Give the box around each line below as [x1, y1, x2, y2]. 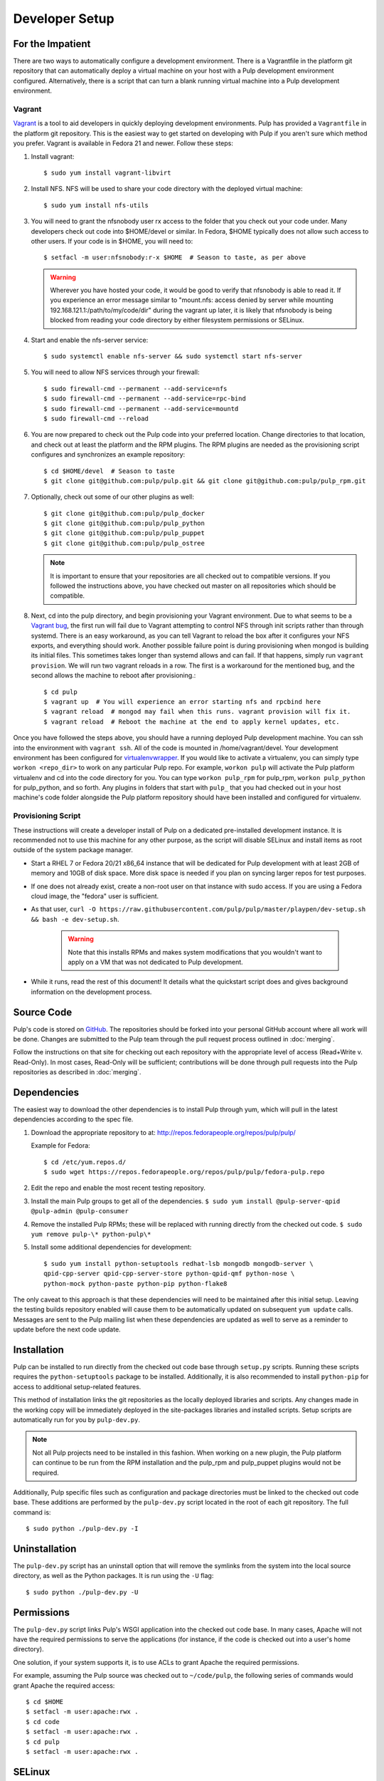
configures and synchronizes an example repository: [31, 450, 186, 459]
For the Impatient [13, 38, 91, 50]
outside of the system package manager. [13, 846, 133, 854]
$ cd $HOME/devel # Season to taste [43, 467, 176, 475]
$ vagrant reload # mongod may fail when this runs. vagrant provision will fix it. [43, 707, 351, 716]
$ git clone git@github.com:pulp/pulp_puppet [43, 529, 206, 537]
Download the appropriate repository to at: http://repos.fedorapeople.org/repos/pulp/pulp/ [31, 1128, 297, 1136]
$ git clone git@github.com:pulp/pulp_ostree [43, 539, 206, 547]
